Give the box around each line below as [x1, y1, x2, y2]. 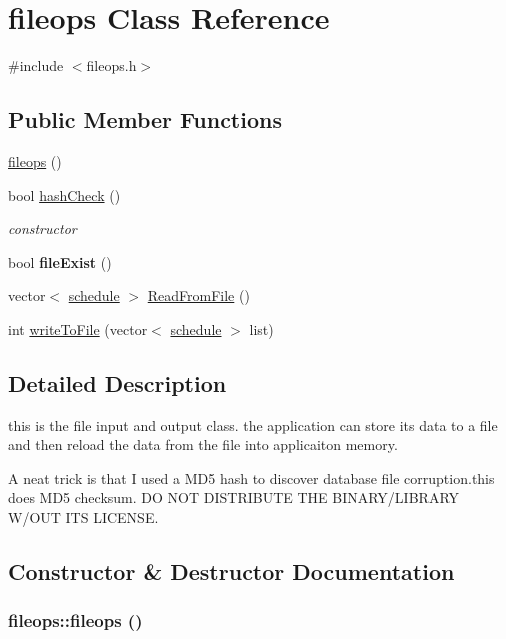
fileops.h [86, 55, 137, 76]
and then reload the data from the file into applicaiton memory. [8, 434, 398, 455]
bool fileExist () [8, 251, 112, 272]
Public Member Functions [8, 104, 282, 135]
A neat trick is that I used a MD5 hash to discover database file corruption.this [8, 467, 495, 488]
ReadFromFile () [147, 285, 250, 306]
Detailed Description [8, 367, 227, 398]
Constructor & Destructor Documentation [8, 556, 455, 587]
